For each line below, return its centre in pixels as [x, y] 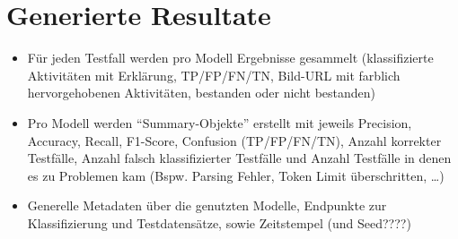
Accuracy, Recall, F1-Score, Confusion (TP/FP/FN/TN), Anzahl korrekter [234, 140]
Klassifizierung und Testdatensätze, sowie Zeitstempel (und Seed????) [219, 222]
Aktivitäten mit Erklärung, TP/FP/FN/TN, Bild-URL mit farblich [214, 75]
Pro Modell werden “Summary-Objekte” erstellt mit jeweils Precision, [220, 122]
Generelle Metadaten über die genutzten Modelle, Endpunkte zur [207, 205]
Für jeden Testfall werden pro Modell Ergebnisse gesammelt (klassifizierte [230, 58]
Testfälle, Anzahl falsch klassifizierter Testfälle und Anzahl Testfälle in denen [239, 158]
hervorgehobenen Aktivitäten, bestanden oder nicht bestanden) [202, 93]
